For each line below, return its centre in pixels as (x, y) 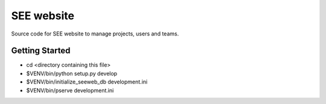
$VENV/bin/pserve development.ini (70, 90)
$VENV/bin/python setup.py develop (72, 73)
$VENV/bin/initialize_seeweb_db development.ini (87, 82)
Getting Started (41, 51)
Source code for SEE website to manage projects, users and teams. (95, 34)
